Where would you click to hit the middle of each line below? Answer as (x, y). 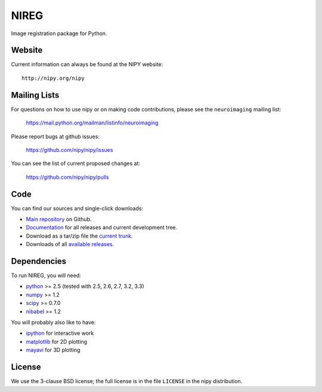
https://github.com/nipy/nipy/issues (69, 150)
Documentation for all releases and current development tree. (102, 228)
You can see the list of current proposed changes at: (75, 163)
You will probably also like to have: (53, 322)
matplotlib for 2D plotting (57, 341)
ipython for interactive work (60, 333)
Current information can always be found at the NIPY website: (87, 64)
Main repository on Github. (59, 219)
